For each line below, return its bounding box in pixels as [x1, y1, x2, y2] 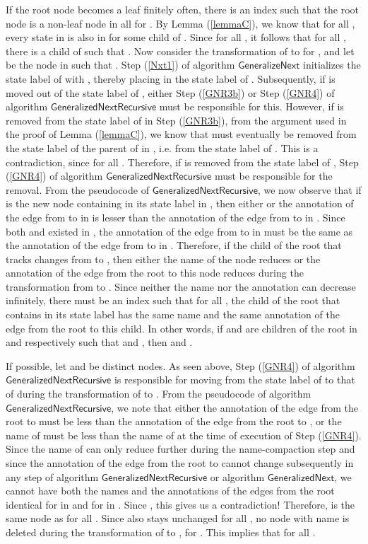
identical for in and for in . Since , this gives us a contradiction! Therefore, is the [6, 497, 355, 511]
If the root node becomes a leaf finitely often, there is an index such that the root [6, 2, 360, 16]
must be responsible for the [214, 168, 333, 183]
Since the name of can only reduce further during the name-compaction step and [6, 441, 355, 456]
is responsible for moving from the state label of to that [114, 372, 355, 387]
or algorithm [210, 469, 265, 484]
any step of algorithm [6, 469, 99, 484]
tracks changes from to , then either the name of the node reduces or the [6, 251, 321, 266]
